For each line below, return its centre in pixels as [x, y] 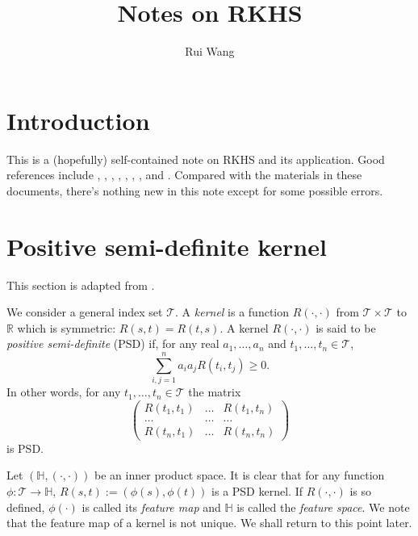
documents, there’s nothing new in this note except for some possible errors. [195, 190]
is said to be [346, 327]
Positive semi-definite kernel [167, 246]
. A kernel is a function [232, 312]
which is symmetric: [67, 327]
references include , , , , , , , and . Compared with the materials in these [184, 175]
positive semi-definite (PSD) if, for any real [113, 343]
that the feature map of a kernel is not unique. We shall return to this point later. [209, 523]
